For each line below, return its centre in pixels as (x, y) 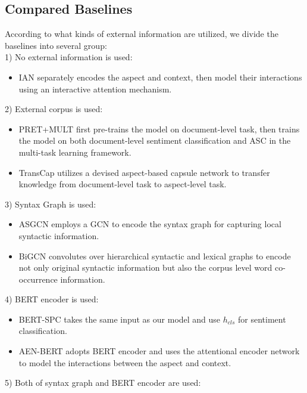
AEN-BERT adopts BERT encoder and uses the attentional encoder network (159, 351)
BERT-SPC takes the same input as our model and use (120, 319)
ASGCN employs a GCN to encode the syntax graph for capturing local (150, 224)
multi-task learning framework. (75, 152)
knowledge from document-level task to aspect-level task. (123, 184)
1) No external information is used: (69, 57)
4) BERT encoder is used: (52, 299)
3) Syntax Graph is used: (51, 204)
